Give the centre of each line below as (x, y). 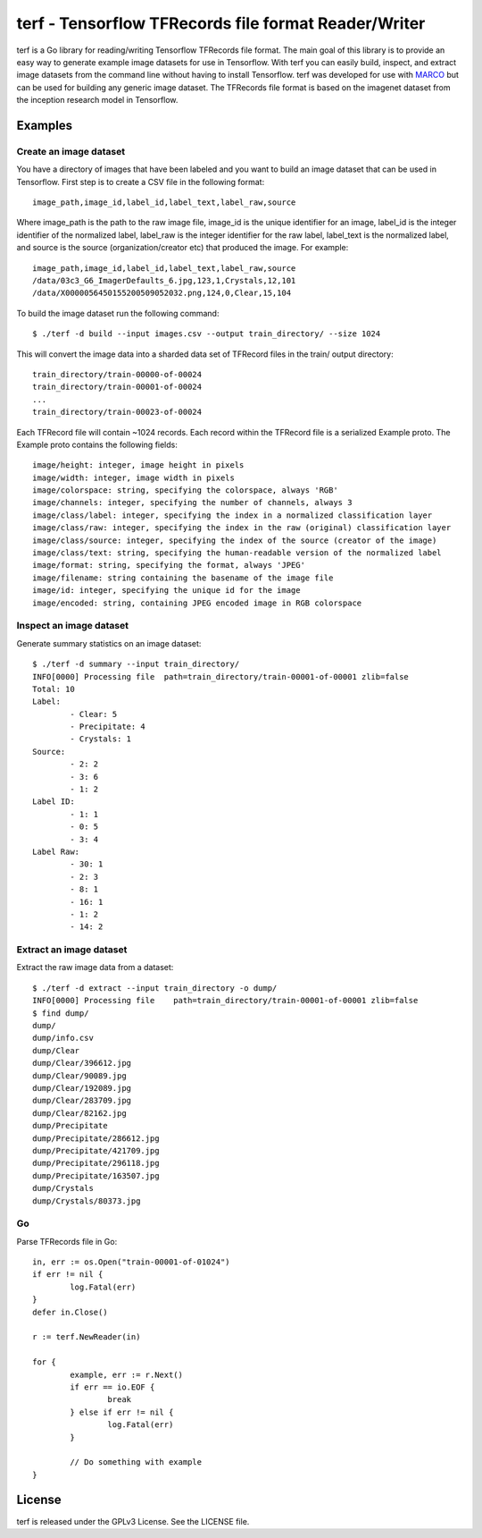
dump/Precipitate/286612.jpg (96, 1138)
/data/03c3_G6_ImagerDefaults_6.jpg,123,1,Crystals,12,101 (164, 280)
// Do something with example (136, 1462)
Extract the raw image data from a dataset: (95, 968)
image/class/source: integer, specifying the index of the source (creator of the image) (235, 540)
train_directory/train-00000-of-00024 (117, 374)
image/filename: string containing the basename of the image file (183, 578)
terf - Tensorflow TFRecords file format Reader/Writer (221, 23)
